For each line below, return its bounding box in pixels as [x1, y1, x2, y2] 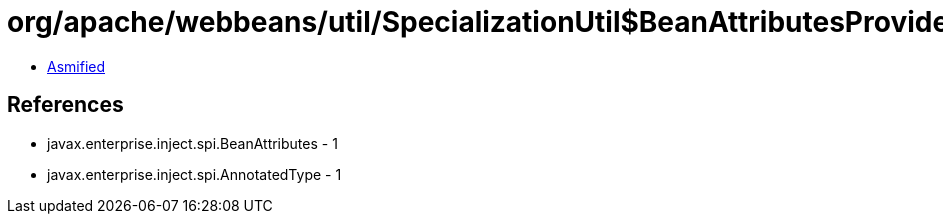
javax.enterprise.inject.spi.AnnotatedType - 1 [47, 165, 342, 183]
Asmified [47, 57, 106, 75]
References [7, 92, 124, 118]
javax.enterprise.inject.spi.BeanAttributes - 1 [47, 134, 338, 152]
